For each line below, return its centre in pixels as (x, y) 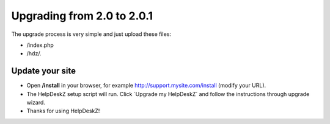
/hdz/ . (34, 53)
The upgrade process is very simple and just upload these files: (91, 34)
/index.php (40, 45)
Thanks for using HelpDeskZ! (63, 111)
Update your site (44, 71)
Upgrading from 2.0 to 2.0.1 (82, 16)
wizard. (36, 103)
